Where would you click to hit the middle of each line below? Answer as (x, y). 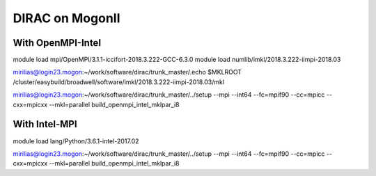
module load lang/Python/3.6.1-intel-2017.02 (76, 141)
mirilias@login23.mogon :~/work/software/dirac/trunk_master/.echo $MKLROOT (127, 72)
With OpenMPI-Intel (57, 43)
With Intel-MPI (45, 124)
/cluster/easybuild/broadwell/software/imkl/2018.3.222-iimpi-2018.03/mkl (119, 82)
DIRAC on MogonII (67, 18)
